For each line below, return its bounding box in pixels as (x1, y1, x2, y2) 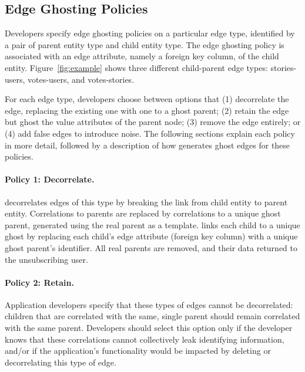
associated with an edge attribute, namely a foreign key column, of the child (5, 50, 279, 62)
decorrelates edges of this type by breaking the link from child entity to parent (5, 195, 288, 208)
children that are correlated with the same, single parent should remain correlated (5, 310, 300, 322)
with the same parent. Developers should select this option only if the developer (5, 322, 293, 334)
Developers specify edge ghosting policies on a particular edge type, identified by (5, 27, 295, 39)
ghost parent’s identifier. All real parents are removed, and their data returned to (5, 241, 297, 253)
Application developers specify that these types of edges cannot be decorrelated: (5, 298, 293, 310)
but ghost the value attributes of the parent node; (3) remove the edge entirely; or (5, 116, 301, 128)
